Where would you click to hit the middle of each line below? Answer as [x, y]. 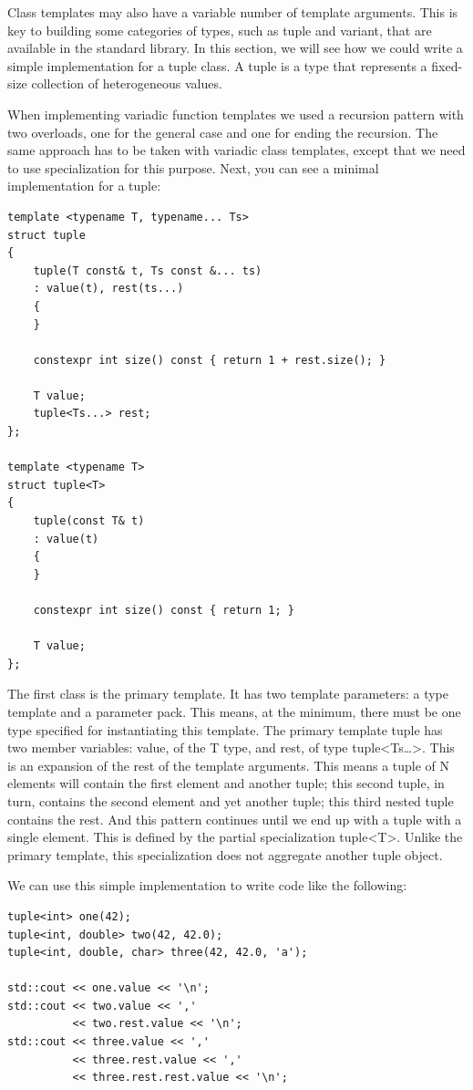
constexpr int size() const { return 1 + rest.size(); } [210, 360]
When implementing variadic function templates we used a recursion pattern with [236, 114]
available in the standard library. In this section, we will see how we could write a [235, 48]
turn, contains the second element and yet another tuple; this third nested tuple [231, 800]
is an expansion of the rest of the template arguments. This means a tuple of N [229, 765]
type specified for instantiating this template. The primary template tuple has [225, 729]
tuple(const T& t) [89, 521]
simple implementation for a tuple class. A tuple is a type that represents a [217, 65]
